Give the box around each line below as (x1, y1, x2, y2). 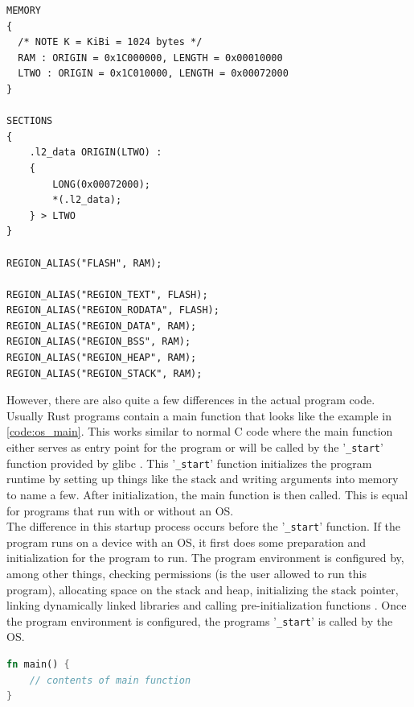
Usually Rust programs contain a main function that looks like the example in (6, 407, 391, 424)
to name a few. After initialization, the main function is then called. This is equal (6, 486, 408, 502)
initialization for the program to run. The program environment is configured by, (6, 549, 404, 566)
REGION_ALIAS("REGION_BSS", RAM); (6, 336, 191, 348)
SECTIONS (6, 115, 53, 127)
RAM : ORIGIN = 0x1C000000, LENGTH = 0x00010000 (18, 52, 283, 64)
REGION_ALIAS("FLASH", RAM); (6, 257, 162, 269)
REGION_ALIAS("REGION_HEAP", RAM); (6, 352, 197, 364)
